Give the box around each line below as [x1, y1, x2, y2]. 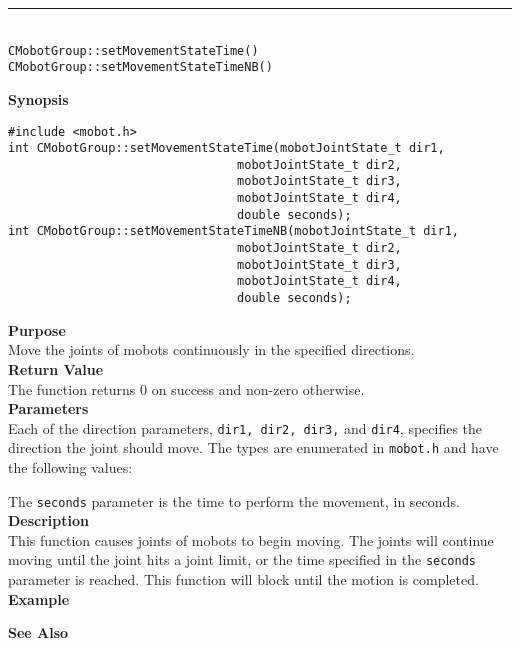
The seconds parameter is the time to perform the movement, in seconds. [8, 490, 460, 511]
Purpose [8, 319, 66, 340]
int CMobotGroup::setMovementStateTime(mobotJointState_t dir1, [8, 141, 445, 156]
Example [8, 588, 70, 609]
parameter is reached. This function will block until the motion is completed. [8, 569, 479, 590]
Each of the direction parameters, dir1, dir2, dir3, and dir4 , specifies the [8, 417, 483, 438]
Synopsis [8, 88, 69, 109]
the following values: [8, 457, 133, 477]
